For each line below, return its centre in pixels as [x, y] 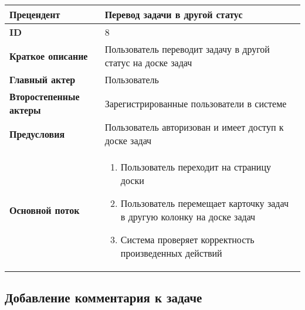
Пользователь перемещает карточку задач [205, 203]
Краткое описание [49, 56]
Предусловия [37, 134]
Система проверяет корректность [187, 239]
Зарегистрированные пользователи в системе [196, 103]
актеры [25, 110]
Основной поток [45, 210]
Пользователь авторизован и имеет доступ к [194, 127]
